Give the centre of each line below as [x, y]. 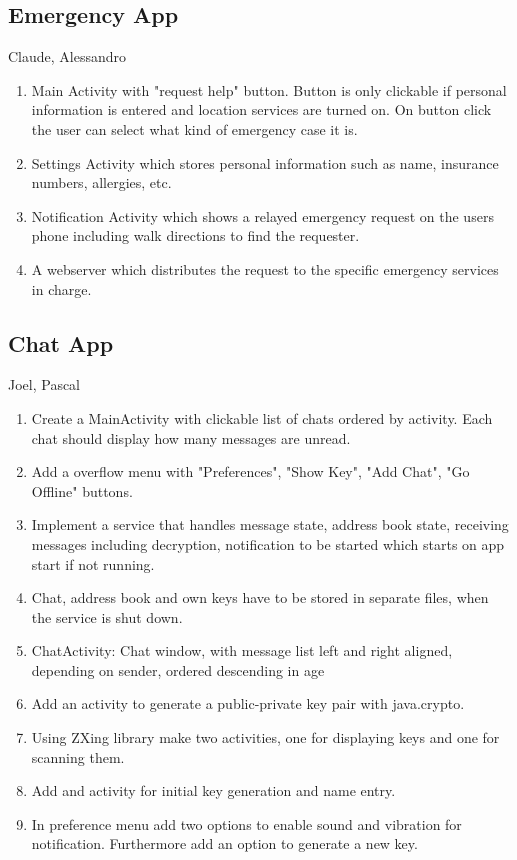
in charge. [61, 288]
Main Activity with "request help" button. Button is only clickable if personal [269, 89]
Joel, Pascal [44, 384]
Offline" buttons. [82, 490]
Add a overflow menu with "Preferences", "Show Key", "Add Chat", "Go [250, 471]
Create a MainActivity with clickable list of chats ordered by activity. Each [262, 417]
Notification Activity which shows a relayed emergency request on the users [262, 215]
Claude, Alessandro [67, 56]
